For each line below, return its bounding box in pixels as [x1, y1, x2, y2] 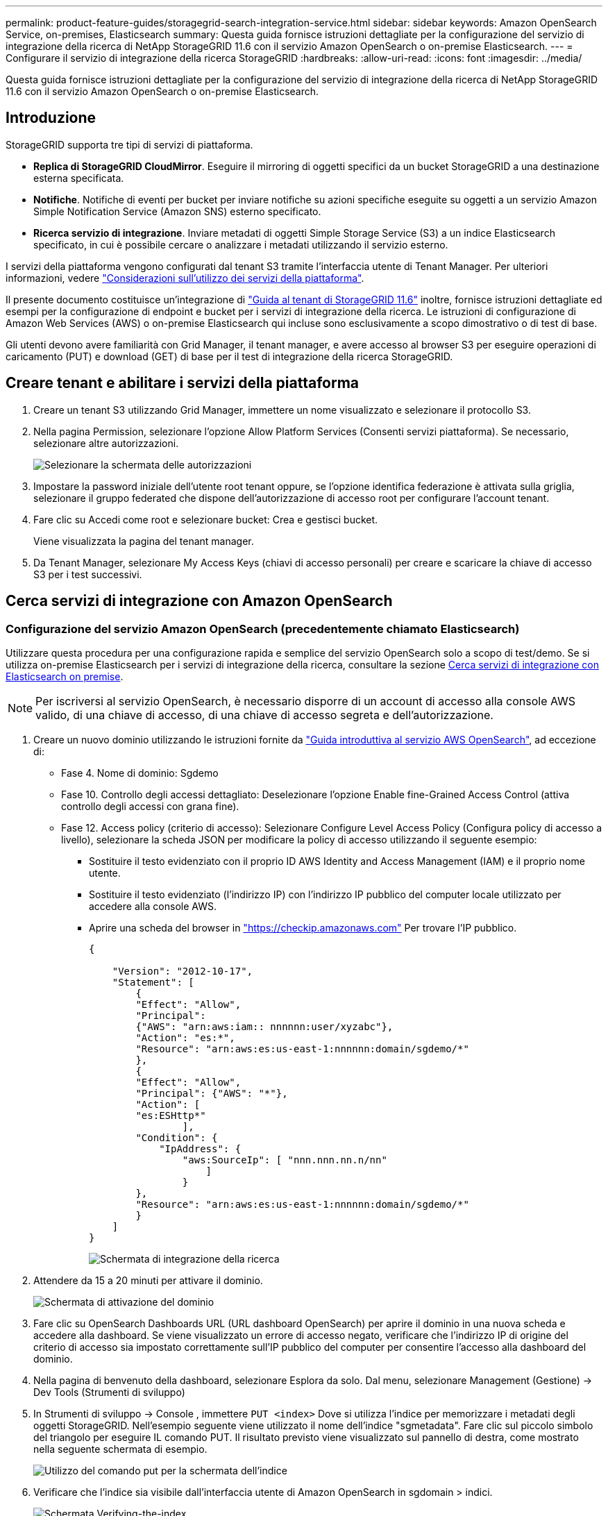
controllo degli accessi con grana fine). [61, 800, 239, 812]
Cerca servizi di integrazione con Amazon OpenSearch [6, 592, 393, 610]
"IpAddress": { [159, 1143, 242, 1154]
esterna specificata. [33, 171, 124, 184]
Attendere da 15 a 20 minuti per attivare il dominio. [33, 1274, 263, 1286]
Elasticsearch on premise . [6, 670, 124, 682]
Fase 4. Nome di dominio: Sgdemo [61, 766, 219, 779]
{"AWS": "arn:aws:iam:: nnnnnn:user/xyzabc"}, [135, 1020, 394, 1032]
